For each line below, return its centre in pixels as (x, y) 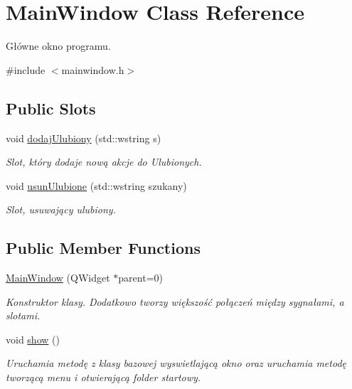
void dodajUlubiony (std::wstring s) (84, 138)
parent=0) (140, 278)
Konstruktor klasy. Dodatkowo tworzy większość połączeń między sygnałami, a (175, 301)
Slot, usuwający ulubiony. (61, 209)
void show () (33, 339)
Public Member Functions (103, 248)
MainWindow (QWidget (58, 278)
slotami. (23, 315)
